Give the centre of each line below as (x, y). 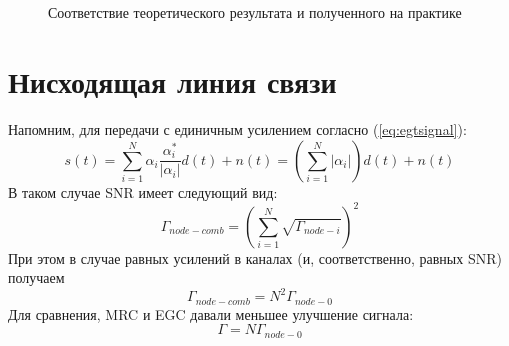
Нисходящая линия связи (172, 80)
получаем (36, 277)
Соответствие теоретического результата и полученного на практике (255, 12)
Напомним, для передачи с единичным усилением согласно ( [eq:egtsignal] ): (237, 128)
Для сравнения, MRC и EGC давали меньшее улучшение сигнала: (211, 313)
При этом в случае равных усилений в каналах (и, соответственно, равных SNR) (255, 257)
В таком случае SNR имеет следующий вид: (143, 191)
